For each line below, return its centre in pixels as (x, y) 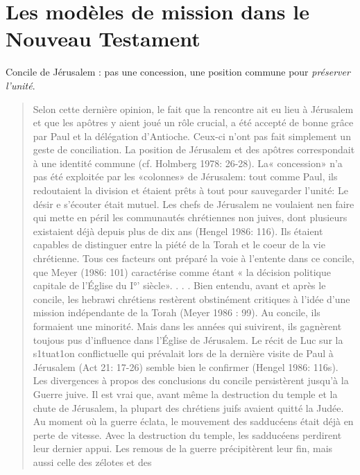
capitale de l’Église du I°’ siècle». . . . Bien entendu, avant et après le (179, 285)
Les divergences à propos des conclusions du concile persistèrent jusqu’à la (191, 380)
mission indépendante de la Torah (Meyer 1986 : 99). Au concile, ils (177, 312)
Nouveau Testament (103, 38)
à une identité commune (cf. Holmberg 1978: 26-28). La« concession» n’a (188, 163)
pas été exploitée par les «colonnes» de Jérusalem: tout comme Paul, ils (185, 176)
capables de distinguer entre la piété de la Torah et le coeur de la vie (179, 244)
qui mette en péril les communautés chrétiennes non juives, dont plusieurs (190, 217)
